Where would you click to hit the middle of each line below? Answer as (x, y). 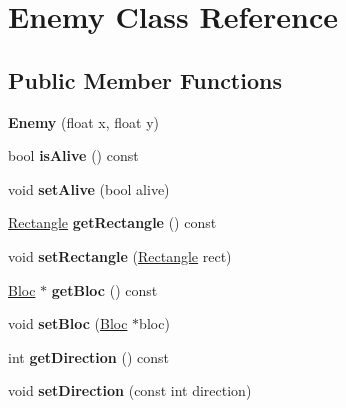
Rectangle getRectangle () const (112, 222)
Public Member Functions (145, 79)
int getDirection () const (88, 356)
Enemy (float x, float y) (84, 121)
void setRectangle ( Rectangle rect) (120, 255)
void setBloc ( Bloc (68, 323)
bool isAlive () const (73, 155)
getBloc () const (104, 289)
